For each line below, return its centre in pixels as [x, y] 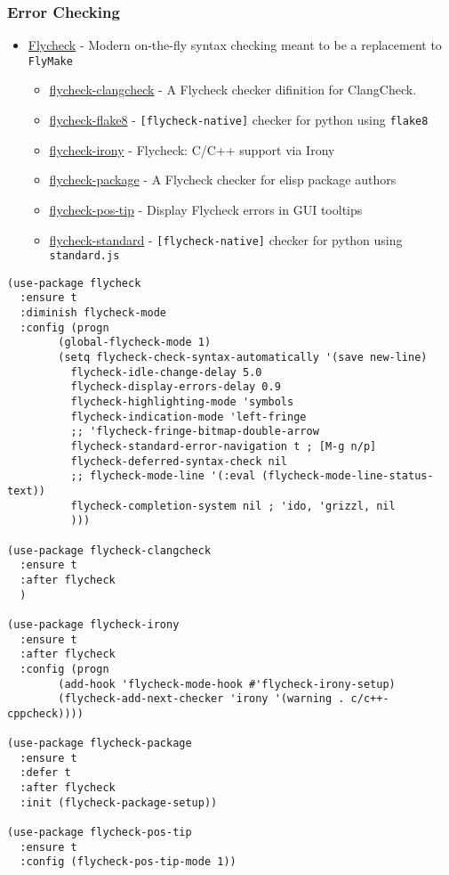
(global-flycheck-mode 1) [135, 343]
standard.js [84, 256]
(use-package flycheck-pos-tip [100, 833]
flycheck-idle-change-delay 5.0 [166, 372]
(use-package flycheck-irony [93, 624]
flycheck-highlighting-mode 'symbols [182, 402]
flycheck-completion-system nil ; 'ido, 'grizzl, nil [233, 506]
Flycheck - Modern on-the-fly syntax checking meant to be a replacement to [235, 45]
